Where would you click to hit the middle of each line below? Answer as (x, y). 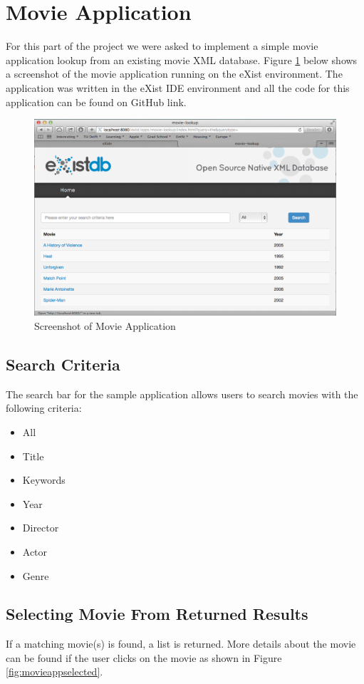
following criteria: (44, 408)
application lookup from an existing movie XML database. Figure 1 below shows (182, 59)
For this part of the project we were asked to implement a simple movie (162, 46)
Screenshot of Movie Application (105, 325)
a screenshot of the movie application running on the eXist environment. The (174, 74)
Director (41, 528)
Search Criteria (63, 364)
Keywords (44, 480)
